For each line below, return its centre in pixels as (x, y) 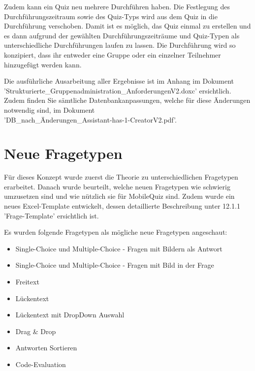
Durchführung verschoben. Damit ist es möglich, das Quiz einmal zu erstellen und (127, 26)
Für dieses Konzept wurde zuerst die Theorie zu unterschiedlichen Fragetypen (121, 177)
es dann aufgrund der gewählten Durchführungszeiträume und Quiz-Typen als (122, 35)
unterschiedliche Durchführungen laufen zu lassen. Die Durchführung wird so (120, 45)
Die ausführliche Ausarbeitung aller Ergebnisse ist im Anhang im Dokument (119, 81)
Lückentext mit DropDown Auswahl (70, 315)
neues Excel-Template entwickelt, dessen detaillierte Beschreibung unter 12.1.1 (122, 206)
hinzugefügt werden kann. (43, 64)
